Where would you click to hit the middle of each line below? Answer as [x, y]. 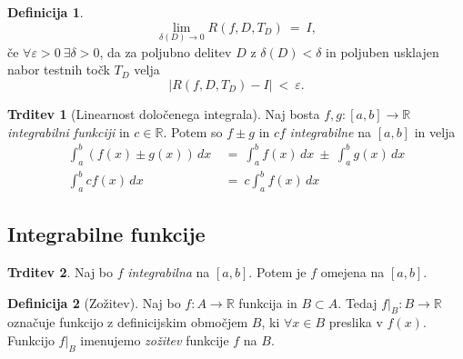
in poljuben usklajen [382, 51]
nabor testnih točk [59, 70]
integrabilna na [169, 272]
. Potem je [277, 272]
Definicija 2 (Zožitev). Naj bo [94, 302]
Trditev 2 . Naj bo [60, 272]
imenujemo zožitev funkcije [155, 340]
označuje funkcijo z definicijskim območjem [128, 322]
